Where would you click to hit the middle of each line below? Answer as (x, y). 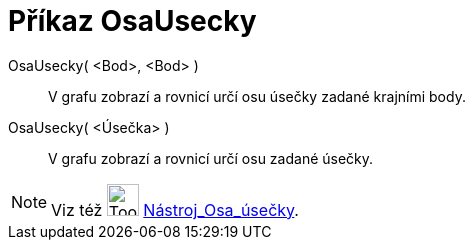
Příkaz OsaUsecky (132, 21)
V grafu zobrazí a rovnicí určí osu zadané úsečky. (211, 158)
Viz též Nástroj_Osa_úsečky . (175, 209)
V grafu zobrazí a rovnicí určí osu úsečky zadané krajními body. (257, 96)
